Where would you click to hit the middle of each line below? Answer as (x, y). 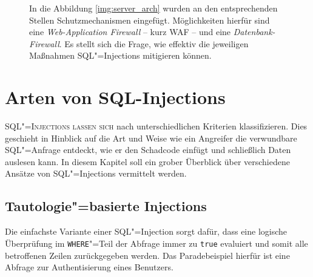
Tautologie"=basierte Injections (106, 206)
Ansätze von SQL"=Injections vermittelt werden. (96, 173)
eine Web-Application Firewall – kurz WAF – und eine (130, 32)
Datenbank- (254, 32)
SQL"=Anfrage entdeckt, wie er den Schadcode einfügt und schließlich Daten (148, 150)
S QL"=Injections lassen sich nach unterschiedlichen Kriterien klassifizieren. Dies (156, 126)
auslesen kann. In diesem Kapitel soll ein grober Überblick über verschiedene (147, 161)
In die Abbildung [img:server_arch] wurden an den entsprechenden (153, 8)
